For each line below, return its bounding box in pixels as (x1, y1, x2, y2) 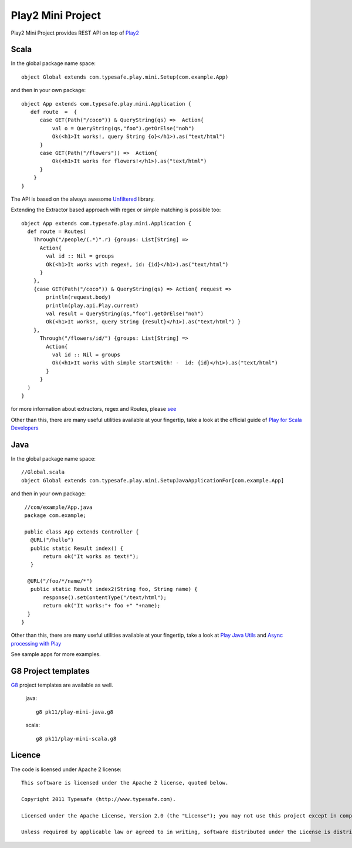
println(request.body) (46, 294, 111, 300)
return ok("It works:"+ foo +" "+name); (43, 602, 161, 609)
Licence (11, 750, 41, 760)
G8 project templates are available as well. (11, 681, 114, 689)
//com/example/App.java (24, 504, 93, 511)
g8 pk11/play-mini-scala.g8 (36, 735, 117, 742)
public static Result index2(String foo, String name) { (30, 586, 198, 593)
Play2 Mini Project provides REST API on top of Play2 (11, 29, 139, 36)
